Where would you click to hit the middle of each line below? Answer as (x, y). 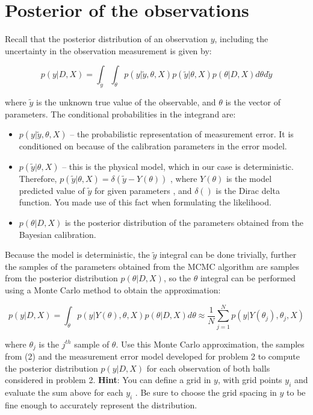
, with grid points (250, 380)
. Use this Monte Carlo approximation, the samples (210, 344)
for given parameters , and (143, 190)
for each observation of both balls (208, 368)
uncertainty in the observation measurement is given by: (108, 50)
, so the (177, 278)
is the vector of (253, 102)
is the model (249, 178)
